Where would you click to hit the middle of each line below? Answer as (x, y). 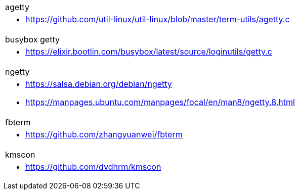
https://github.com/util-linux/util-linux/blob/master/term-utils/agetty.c (158, 19)
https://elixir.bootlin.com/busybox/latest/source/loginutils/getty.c (149, 52)
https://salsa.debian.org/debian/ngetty (99, 84)
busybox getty (32, 39)
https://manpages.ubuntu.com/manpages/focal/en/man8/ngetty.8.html (160, 102)
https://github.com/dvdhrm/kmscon (93, 167)
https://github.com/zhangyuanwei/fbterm (104, 134)
